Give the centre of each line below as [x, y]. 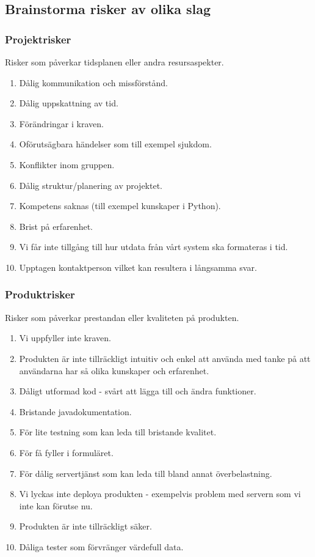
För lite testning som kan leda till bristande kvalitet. [118, 432]
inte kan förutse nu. [56, 505]
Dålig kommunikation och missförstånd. [93, 82]
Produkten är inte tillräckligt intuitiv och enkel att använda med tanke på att [165, 358]
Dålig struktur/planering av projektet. [91, 185]
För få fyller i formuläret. [66, 452]
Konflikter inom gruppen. [67, 164]
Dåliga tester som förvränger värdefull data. [101, 546]
